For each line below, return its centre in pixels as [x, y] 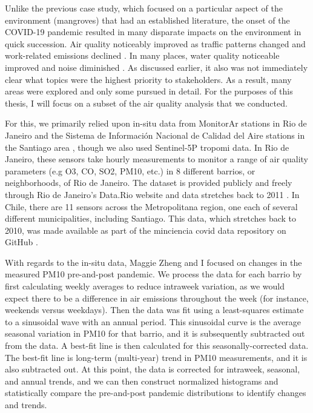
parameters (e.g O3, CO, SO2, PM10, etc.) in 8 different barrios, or [130, 170]
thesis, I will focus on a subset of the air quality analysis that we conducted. [146, 103]
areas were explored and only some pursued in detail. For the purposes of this [149, 91]
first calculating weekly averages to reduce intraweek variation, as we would [145, 286]
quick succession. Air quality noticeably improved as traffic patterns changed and [155, 43]
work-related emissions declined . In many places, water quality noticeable [142, 55]
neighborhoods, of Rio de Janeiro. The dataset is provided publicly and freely [149, 183]
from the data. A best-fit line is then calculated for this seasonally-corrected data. [157, 345]
